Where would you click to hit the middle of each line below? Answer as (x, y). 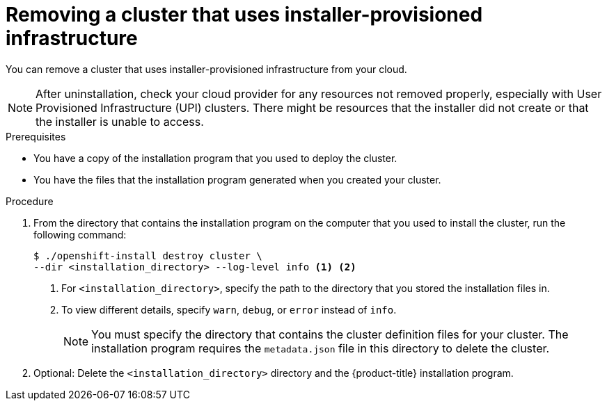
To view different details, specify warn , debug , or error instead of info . (229, 309)
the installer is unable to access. (120, 121)
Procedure (30, 201)
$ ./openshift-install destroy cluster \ (148, 255)
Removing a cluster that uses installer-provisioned (244, 15)
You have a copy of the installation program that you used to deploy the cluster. (215, 158)
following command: (80, 234)
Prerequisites (36, 136)
